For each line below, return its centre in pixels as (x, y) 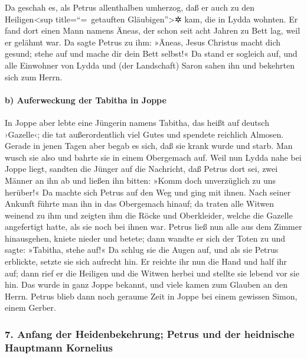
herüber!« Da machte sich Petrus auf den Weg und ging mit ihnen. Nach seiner (148, 192)
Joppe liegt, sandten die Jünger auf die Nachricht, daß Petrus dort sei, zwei (141, 169)
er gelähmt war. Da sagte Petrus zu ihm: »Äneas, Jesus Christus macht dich (143, 42)
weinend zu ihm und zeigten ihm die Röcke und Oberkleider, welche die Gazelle (149, 215)
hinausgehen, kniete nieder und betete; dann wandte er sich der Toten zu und (145, 238)
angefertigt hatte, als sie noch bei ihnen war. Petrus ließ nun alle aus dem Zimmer (153, 227)
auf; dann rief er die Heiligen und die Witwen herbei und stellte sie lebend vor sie (152, 273)
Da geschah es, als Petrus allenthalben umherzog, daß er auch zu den (130, 7)
